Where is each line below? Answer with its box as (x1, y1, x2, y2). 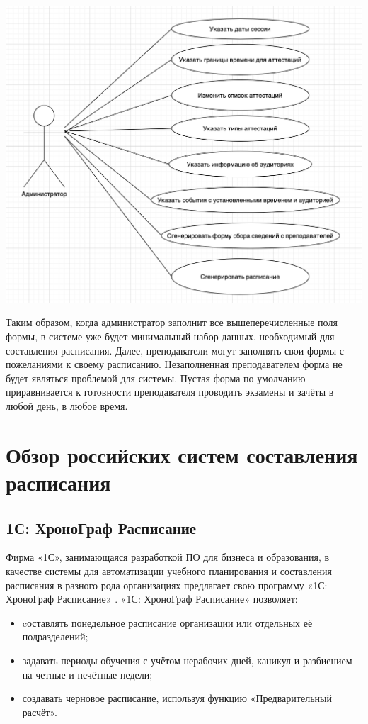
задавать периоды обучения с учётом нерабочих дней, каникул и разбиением (22, 652, 352, 667)
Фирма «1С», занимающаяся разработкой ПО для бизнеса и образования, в (6, 550, 330, 564)
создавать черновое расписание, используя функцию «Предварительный (22, 691, 332, 706)
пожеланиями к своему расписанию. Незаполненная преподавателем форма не (6, 357, 343, 372)
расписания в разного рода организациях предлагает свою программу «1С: (6, 577, 328, 592)
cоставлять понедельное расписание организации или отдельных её (22, 615, 313, 630)
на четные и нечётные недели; (22, 667, 153, 681)
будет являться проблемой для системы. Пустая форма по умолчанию (6, 370, 306, 385)
